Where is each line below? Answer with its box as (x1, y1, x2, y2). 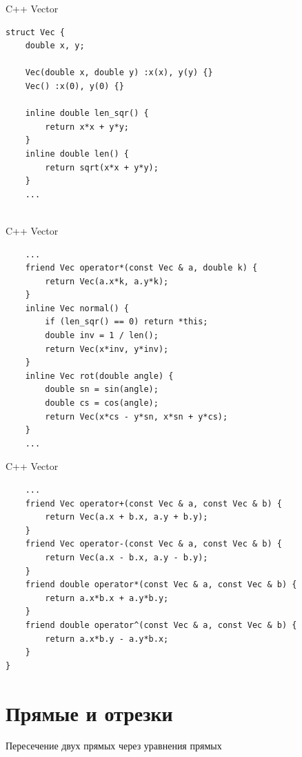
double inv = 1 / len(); (45, 331, 159, 341)
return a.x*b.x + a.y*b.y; (45, 593, 169, 603)
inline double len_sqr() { (25, 108, 149, 119)
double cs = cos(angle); (45, 398, 159, 409)
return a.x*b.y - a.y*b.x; (45, 633, 169, 644)
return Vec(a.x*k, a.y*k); (45, 276, 169, 286)
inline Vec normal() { (25, 303, 129, 313)
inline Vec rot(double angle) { (25, 371, 174, 381)
